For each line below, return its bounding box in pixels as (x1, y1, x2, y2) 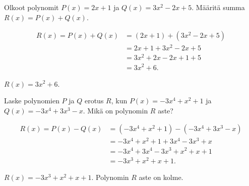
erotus (84, 95, 104, 106)
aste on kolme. (139, 171, 183, 182)
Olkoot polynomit (4, 2, 59, 12)
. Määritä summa (192, 2, 245, 12)
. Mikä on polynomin (83, 105, 148, 115)
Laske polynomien (4, 95, 59, 106)
